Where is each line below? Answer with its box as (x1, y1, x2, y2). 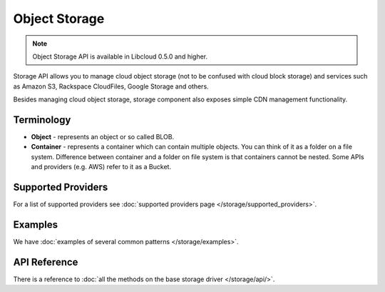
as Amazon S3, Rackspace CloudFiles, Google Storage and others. (13, 82, 210, 91)
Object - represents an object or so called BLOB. (31, 133, 175, 141)
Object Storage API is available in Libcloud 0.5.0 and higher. (32, 52, 208, 61)
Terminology (13, 114, 71, 126)
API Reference (13, 256, 78, 268)
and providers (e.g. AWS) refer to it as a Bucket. (31, 163, 171, 171)
